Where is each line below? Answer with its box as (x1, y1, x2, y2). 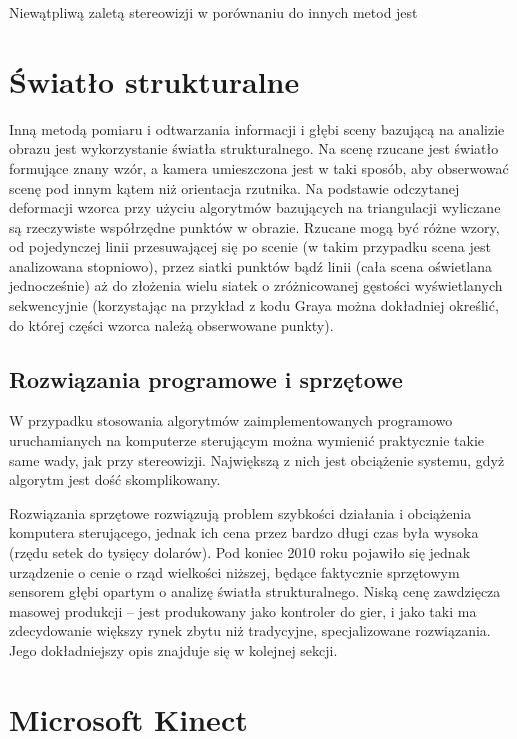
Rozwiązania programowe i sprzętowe (9, 363, 403, 394)
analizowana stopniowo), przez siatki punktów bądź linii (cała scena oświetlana (9, 255, 492, 276)
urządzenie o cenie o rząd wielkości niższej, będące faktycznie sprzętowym (9, 561, 460, 582)
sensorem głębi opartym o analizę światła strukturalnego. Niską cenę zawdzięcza (9, 581, 501, 602)
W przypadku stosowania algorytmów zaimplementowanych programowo (9, 410, 453, 431)
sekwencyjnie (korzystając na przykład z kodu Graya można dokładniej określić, (9, 295, 499, 316)
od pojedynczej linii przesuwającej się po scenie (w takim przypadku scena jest (9, 236, 491, 257)
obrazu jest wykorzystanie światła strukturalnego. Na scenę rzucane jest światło (9, 138, 499, 159)
